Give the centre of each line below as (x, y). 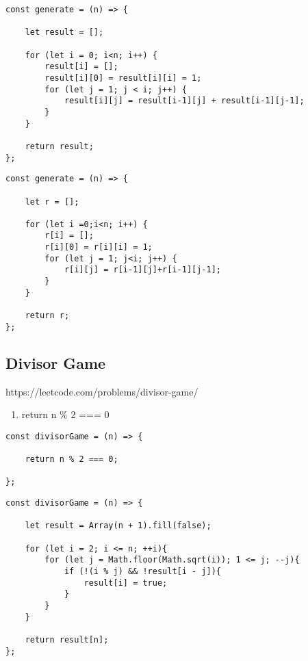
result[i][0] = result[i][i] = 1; (123, 78)
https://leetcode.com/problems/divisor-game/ (102, 391)
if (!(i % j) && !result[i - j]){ (142, 571)
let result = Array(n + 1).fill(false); (118, 526)
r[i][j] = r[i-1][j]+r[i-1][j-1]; (142, 270)
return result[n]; (67, 639)
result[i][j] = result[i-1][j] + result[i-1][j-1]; (184, 101)
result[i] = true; (126, 583)
